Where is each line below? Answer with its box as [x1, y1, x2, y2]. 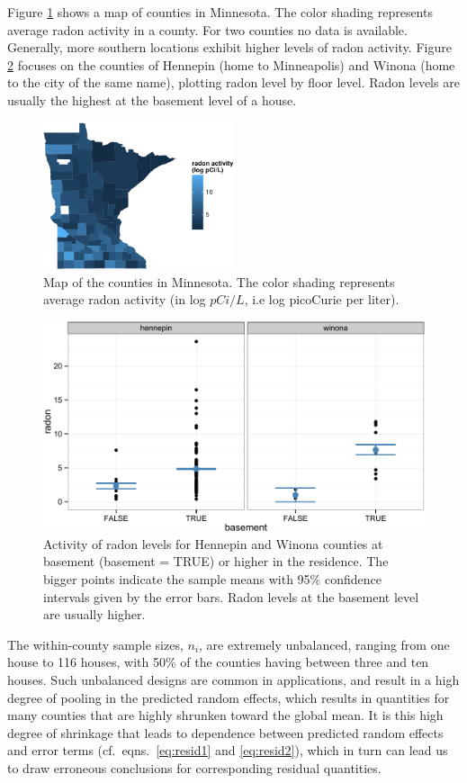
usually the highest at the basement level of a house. [7, 90, 297, 109]
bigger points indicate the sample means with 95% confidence [43, 569, 382, 588]
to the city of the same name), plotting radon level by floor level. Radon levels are [7, 73, 460, 92]
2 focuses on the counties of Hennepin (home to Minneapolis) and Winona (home [7, 55, 455, 74]
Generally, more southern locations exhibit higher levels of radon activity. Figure [7, 38, 452, 57]
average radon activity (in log [43, 290, 206, 309]
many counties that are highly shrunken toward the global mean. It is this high [7, 706, 444, 724]
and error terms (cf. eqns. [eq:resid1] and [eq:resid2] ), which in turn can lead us [7, 741, 448, 760]
